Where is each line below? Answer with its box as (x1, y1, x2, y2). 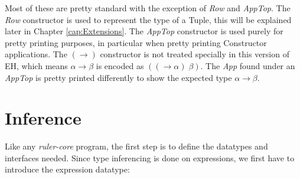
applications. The (5, 48, 67, 60)
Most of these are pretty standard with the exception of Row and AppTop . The (5, 2, 291, 14)
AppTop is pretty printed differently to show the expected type (5, 71, 232, 83)
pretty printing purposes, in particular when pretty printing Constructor (5, 36, 267, 48)
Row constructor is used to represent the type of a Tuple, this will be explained (5, 13, 292, 25)
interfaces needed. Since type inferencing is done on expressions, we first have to (5, 151, 295, 164)
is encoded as (96, 59, 144, 71)
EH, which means (5, 59, 68, 71)
